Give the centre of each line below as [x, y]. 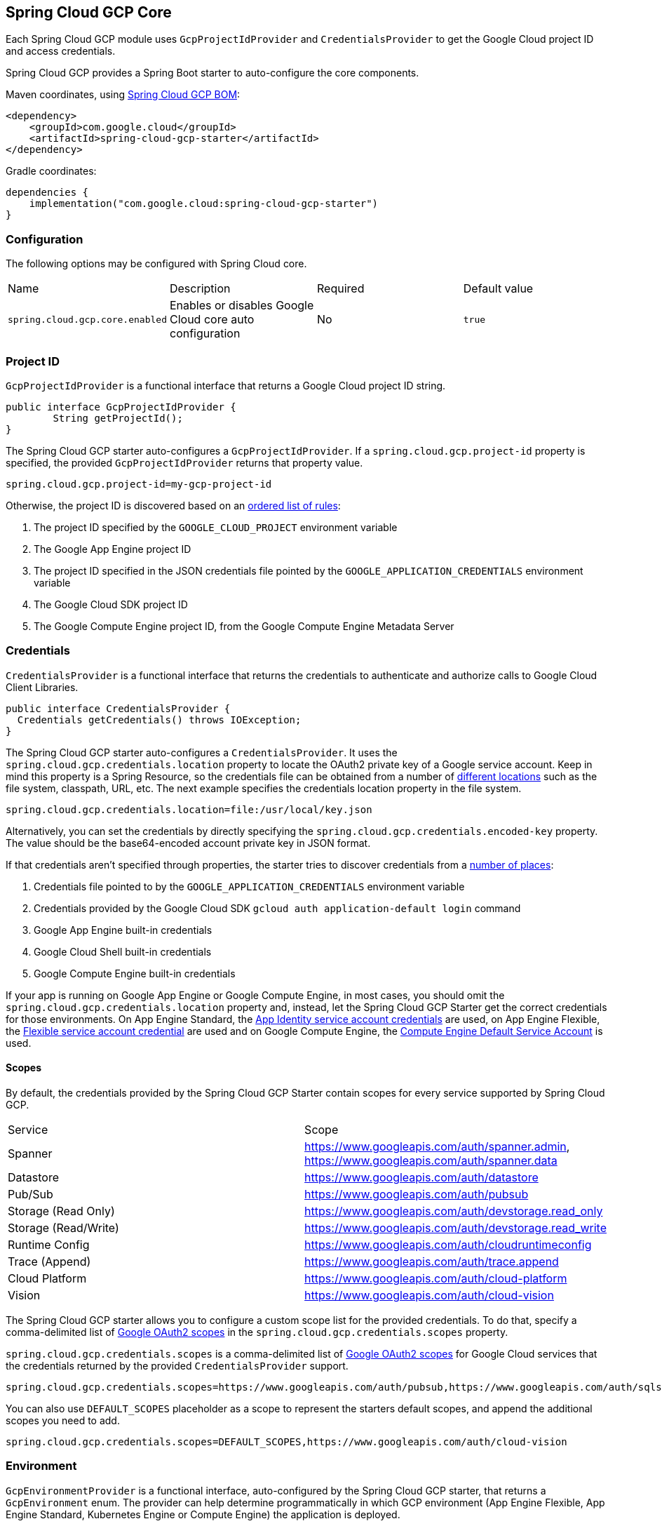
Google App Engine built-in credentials [123, 930]
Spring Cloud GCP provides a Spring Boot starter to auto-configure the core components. [212, 73]
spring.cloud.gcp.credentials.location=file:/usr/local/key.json [189, 809]
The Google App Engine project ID [113, 549]
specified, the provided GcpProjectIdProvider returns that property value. [184, 462]
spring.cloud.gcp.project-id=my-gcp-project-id [139, 484]
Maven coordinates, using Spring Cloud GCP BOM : [123, 95]
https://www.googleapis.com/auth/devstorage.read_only [454, 1211]
